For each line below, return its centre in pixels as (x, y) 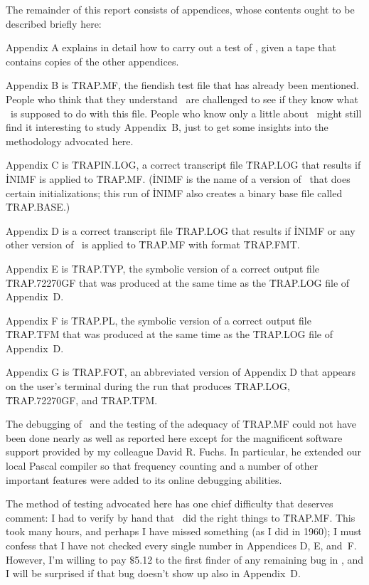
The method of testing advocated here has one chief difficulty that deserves (170, 504)
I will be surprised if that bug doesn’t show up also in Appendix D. (153, 573)
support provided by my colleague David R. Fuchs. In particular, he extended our (183, 452)
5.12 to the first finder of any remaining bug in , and (249, 559)
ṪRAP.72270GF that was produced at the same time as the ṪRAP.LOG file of (178, 282)
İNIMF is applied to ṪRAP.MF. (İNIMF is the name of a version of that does (178, 178)
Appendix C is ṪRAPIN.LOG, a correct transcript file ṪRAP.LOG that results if (183, 165)
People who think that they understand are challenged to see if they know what (182, 99)
